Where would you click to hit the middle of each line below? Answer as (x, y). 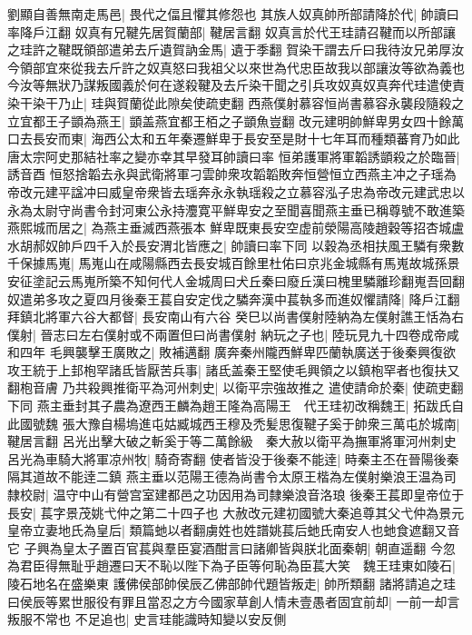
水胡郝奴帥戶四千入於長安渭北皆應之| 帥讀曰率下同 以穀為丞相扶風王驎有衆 (230, 245)
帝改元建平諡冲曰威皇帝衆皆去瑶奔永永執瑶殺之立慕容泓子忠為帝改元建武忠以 (236, 191)
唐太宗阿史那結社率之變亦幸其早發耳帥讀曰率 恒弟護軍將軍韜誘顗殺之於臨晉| (234, 156)
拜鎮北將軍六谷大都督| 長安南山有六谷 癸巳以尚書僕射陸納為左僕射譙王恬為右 (236, 317)
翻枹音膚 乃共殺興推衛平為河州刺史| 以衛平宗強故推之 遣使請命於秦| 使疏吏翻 (236, 387)
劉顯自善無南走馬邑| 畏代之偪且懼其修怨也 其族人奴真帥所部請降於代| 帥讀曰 (233, 14)
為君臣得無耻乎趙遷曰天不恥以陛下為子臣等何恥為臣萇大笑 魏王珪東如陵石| (231, 566)
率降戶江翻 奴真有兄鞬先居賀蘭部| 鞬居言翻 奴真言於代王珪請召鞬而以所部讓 (231, 31)
